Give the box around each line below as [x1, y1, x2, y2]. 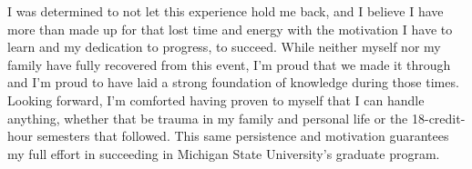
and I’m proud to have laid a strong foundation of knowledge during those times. [7, 73, 459, 92]
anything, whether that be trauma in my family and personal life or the [7, 108, 408, 127]
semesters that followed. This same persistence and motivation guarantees [36, 126, 449, 145]
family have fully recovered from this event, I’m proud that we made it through [7, 55, 451, 74]
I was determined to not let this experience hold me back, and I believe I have [7, 2, 444, 20]
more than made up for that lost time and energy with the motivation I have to [7, 19, 453, 38]
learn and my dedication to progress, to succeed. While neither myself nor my [7, 37, 441, 56]
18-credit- [411, 108, 466, 127]
